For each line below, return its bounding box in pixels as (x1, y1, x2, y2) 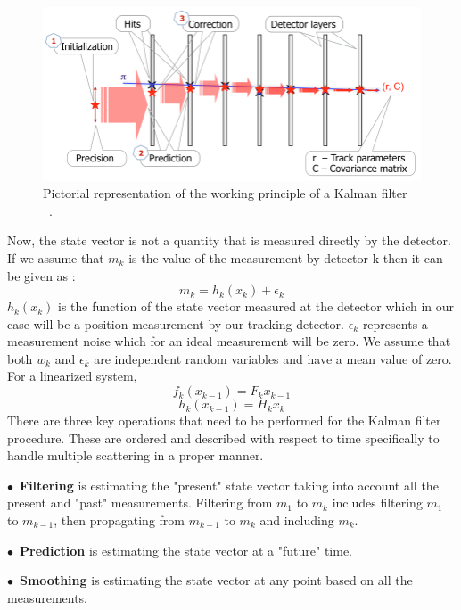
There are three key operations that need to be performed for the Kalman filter (7, 411, 441, 430)
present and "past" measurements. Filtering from (7, 493, 273, 512)
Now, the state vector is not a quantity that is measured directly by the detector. (7, 231, 451, 250)
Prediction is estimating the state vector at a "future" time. (20, 540, 352, 559)
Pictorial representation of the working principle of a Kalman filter (43, 184, 407, 202)
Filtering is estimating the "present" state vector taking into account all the (20, 475, 439, 494)
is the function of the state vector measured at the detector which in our (58, 297, 455, 316)
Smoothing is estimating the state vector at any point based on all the (20, 571, 413, 589)
